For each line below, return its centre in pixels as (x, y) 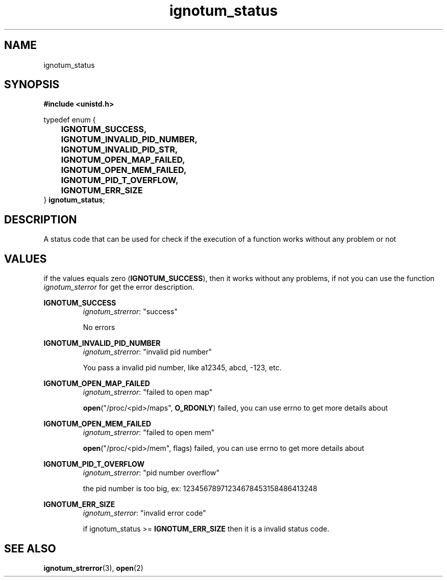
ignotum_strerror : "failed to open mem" (149, 433)
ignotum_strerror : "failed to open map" (148, 392)
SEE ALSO (30, 548)
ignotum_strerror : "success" (130, 312)
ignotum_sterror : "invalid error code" (144, 513)
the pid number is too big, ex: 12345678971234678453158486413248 (200, 489)
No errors (99, 327)
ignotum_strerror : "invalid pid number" (147, 352)
